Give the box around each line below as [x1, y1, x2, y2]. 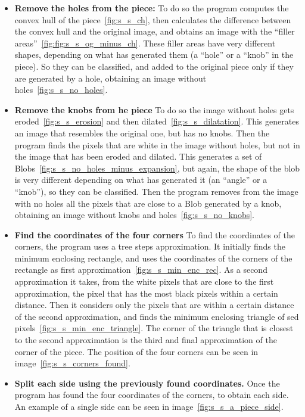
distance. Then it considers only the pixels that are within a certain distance [14, 298, 294, 311]
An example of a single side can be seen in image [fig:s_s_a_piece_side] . [14, 400, 284, 412]
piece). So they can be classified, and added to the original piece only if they [14, 60, 294, 72]
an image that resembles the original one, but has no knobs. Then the [14, 126, 270, 139]
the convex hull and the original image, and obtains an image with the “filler [14, 25, 295, 38]
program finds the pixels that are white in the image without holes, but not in [14, 138, 300, 151]
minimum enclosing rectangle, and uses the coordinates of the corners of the [14, 251, 292, 264]
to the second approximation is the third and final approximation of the [14, 334, 277, 346]
